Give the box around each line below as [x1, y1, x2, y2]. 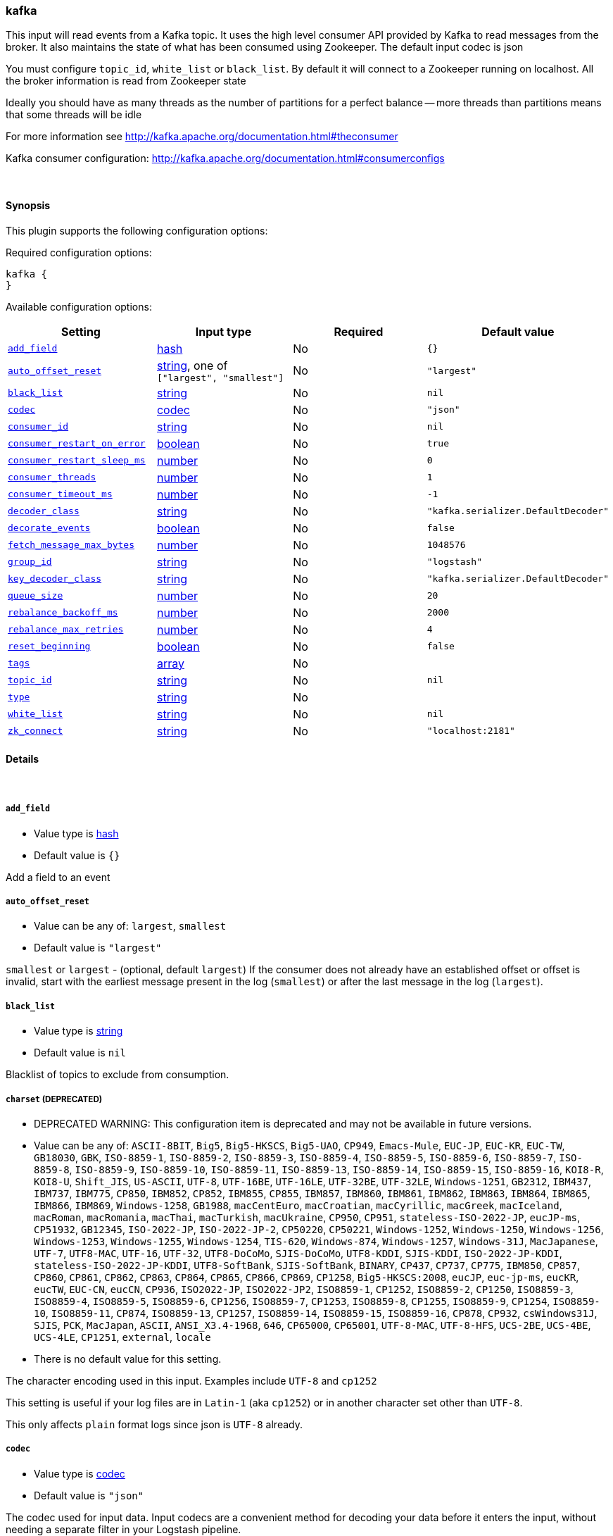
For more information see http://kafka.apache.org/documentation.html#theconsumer [6, 130, 398, 143]
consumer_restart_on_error [8, 438, 146, 449]
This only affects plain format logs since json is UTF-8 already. [6, 1418, 303, 1430]
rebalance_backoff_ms [8, 607, 118, 618]
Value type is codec [34, 1467, 125, 1480]
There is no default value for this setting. [34, 1352, 222, 1365]
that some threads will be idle [6, 108, 142, 121]
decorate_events [8, 523, 91, 534]
